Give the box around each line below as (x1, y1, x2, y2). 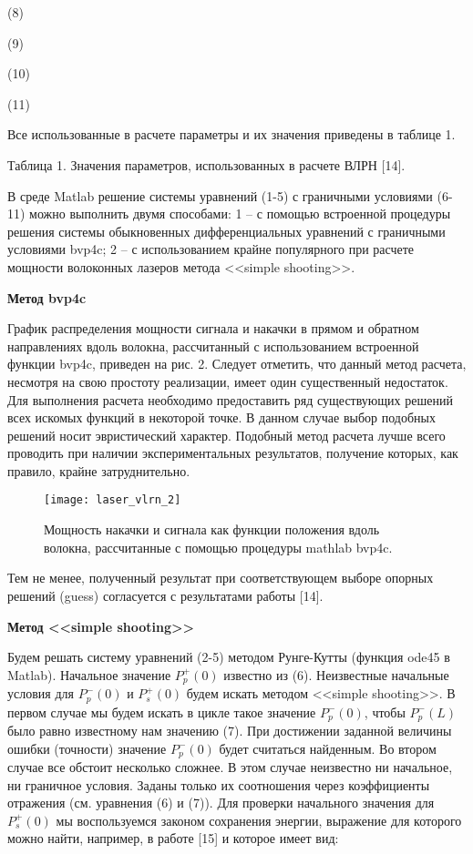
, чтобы (364, 702, 406, 721)
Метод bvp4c (7, 288, 87, 307)
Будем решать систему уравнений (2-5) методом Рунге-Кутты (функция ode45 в (7, 647, 450, 666)
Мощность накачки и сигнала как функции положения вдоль (44, 520, 380, 539)
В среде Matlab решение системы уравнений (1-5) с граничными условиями (7, 186, 433, 205)
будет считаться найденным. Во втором (219, 738, 437, 757)
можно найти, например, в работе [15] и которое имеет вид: (7, 829, 339, 848)
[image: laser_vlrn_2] (44, 493, 181, 507)
